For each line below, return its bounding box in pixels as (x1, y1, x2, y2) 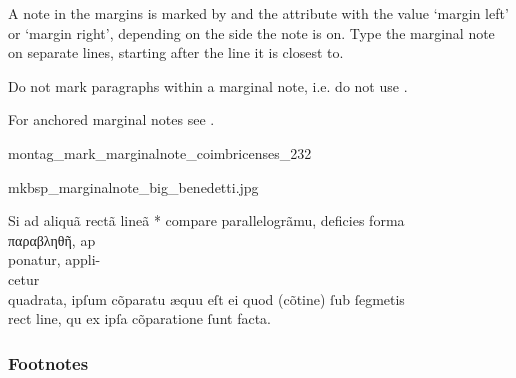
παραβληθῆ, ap (8, 229, 96, 250)
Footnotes (8, 350, 89, 375)
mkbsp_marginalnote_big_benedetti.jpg (8, 176, 259, 197)
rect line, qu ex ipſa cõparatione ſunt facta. (8, 308, 271, 329)
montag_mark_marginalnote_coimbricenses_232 (8, 142, 312, 163)
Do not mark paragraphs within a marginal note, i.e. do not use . (8, 75, 408, 96)
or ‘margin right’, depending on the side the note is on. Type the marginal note (8, 22, 495, 43)
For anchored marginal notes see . (8, 109, 215, 130)
